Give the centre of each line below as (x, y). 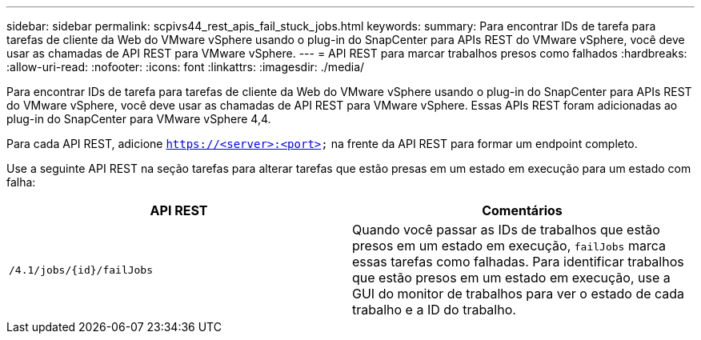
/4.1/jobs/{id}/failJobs (81, 270)
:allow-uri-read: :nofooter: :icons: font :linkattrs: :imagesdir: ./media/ (186, 67)
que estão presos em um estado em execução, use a (511, 278)
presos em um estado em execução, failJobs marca (509, 246)
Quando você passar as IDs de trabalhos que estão (506, 230)
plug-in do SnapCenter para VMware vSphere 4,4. (139, 119)
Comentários (522, 210)
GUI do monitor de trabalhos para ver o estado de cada (519, 294)
